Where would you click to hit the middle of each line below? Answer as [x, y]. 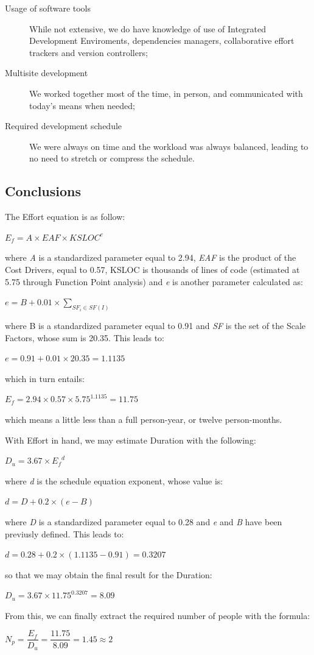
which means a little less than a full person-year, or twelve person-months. [144, 419]
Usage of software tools [48, 8]
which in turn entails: [45, 378]
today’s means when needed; [82, 105]
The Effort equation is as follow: [65, 217]
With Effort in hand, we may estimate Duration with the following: [131, 440]
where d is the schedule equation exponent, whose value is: [114, 480]
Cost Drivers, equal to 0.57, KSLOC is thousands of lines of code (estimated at [152, 269]
